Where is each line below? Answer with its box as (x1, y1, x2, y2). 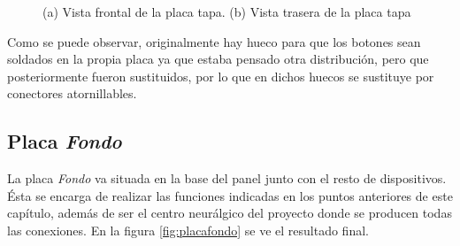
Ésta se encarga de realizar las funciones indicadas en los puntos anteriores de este (7, 186, 453, 204)
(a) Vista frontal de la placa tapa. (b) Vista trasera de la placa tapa (42, 3, 411, 20)
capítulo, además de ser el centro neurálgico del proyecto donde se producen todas (7, 204, 452, 222)
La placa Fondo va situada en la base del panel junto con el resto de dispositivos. (7, 169, 447, 188)
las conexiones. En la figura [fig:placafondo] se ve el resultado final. (7, 220, 369, 239)
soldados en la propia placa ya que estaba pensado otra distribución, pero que (7, 50, 429, 68)
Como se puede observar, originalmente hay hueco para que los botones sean (7, 32, 421, 50)
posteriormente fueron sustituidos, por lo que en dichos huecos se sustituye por (7, 66, 434, 85)
